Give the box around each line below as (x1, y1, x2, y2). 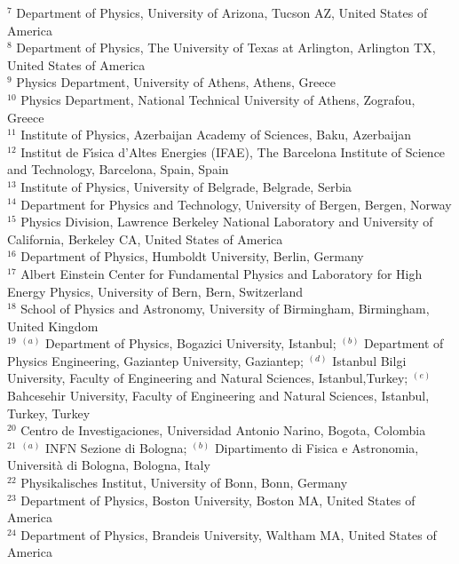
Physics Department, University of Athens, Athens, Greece (16, 73, 336, 91)
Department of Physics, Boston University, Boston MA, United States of (20, 490, 415, 509)
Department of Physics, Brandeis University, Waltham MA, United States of (20, 525, 437, 544)
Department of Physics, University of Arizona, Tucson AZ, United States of (16, 4, 428, 21)
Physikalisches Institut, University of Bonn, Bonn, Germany (20, 473, 348, 492)
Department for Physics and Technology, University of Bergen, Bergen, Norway (20, 195, 452, 213)
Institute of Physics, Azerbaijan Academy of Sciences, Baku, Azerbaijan (20, 125, 412, 144)
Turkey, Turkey (7, 403, 91, 422)
